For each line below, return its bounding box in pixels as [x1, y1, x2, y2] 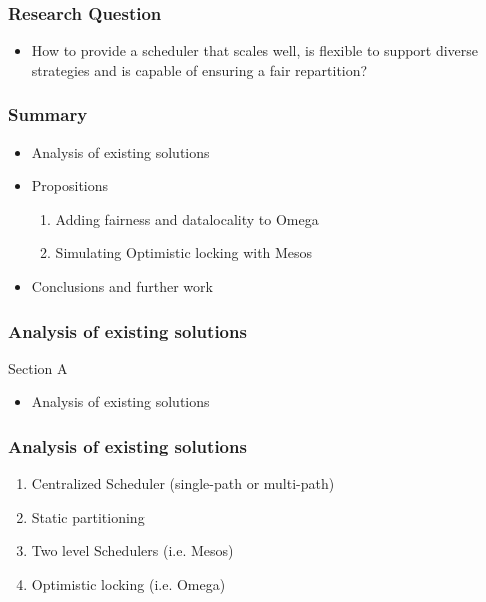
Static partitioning [31, 506, 145, 527]
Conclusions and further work [31, 276, 213, 296]
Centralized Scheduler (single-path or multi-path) [31, 473, 335, 494]
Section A [8, 357, 68, 378]
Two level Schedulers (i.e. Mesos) [31, 540, 234, 561]
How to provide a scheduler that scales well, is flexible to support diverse [31, 40, 479, 61]
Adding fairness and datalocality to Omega [55, 208, 319, 229]
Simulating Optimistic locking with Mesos [55, 242, 313, 263]
